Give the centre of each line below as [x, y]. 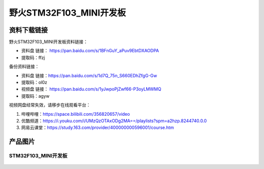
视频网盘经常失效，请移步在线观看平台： [50, 105]
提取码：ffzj [33, 57]
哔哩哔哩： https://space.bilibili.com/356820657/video [76, 114]
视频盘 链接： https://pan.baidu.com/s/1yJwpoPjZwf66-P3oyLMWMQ [91, 89]
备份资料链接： [24, 66]
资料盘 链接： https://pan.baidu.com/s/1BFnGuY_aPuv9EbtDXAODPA [90, 51]
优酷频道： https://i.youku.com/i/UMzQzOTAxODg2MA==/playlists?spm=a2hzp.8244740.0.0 [114, 121]
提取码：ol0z [34, 83]
